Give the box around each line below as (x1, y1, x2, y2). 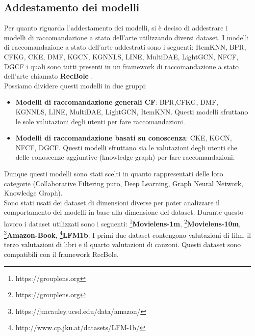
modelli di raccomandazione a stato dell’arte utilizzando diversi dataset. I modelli (4, 32, 249, 42)
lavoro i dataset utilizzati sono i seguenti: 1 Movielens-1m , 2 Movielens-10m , (4, 217, 241, 228)
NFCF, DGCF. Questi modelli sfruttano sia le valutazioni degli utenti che (15, 142, 237, 152)
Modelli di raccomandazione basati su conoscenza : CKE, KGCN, (15, 133, 232, 143)
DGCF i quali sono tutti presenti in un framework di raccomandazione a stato (4, 61, 239, 71)
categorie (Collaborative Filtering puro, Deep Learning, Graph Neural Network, (4, 178, 243, 188)
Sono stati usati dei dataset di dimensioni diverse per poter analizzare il (4, 197, 220, 207)
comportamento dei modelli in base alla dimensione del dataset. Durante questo (4, 207, 244, 217)
